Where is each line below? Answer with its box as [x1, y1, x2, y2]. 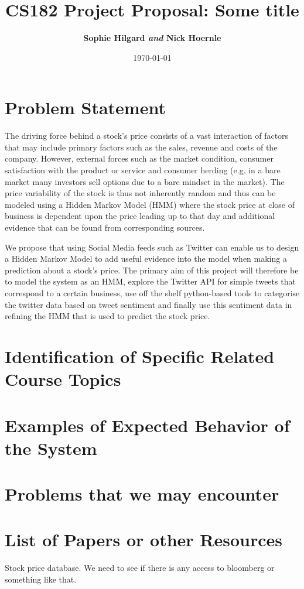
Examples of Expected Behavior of [5, 413, 290, 437]
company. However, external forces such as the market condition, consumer [5, 152, 274, 165]
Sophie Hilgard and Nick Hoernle [83, 32, 221, 44]
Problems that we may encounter [5, 482, 279, 506]
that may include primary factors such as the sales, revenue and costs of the [5, 141, 278, 153]
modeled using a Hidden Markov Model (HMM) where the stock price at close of [5, 198, 295, 210]
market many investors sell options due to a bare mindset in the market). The [5, 175, 285, 187]
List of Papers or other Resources [5, 528, 282, 552]
